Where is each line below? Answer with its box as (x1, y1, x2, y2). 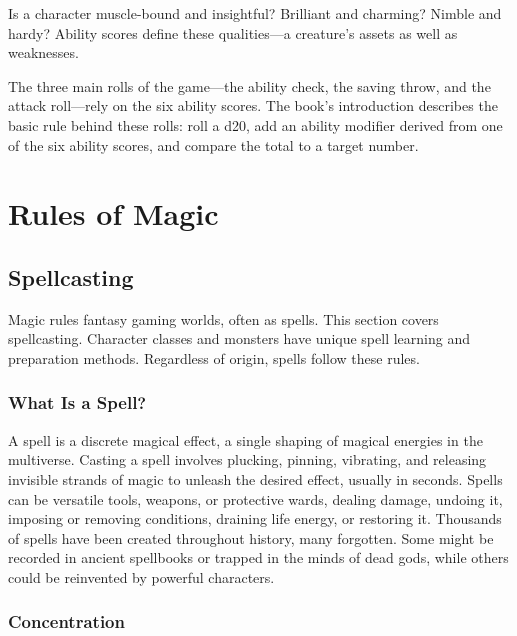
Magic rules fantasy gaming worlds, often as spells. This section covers (8, 308, 439, 329)
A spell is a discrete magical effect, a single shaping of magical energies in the (8, 429, 483, 450)
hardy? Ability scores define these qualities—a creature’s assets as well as (8, 22, 458, 43)
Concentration (8, 609, 125, 634)
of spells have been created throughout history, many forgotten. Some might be (8, 527, 494, 548)
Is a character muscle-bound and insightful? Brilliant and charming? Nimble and (8, 3, 502, 23)
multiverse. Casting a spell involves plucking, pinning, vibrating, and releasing (8, 449, 487, 470)
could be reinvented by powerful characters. (8, 566, 275, 587)
